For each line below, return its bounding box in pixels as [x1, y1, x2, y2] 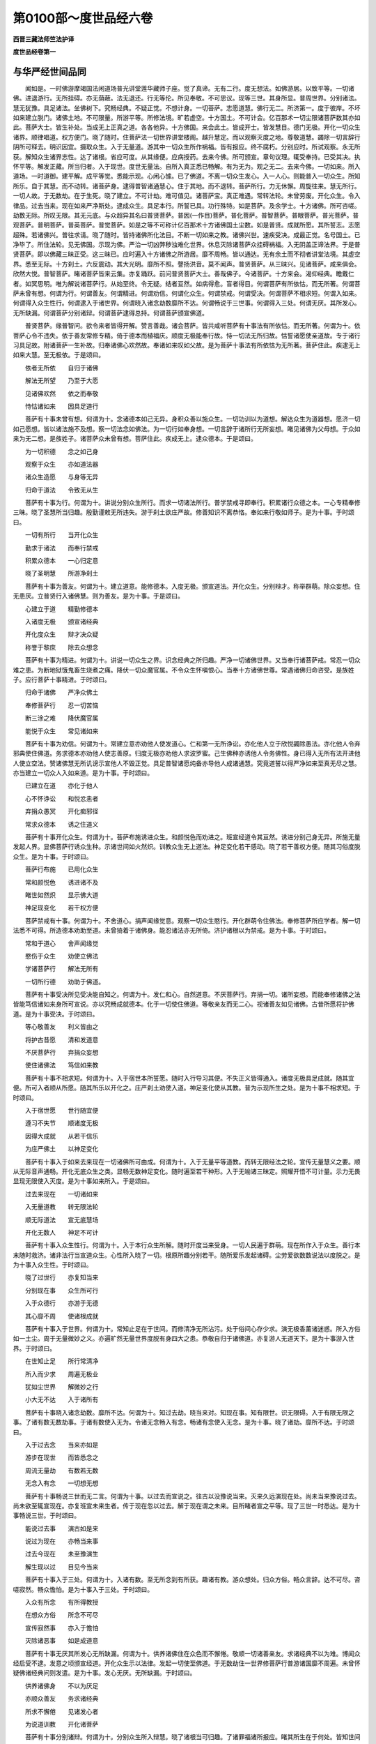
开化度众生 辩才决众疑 [24, 630, 99, 638]
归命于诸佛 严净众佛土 [24, 688, 99, 697]
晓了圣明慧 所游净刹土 [24, 569, 99, 578]
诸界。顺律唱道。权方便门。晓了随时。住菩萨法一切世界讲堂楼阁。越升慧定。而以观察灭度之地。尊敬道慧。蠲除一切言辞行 [13, 133, 361, 141]
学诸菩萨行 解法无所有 [24, 965, 99, 973]
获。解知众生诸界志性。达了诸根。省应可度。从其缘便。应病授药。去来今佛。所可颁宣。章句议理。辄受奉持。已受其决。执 [13, 152, 361, 160]
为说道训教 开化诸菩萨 [24, 1720, 99, 1728]
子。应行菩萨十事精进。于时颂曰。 [13, 675, 111, 684]
